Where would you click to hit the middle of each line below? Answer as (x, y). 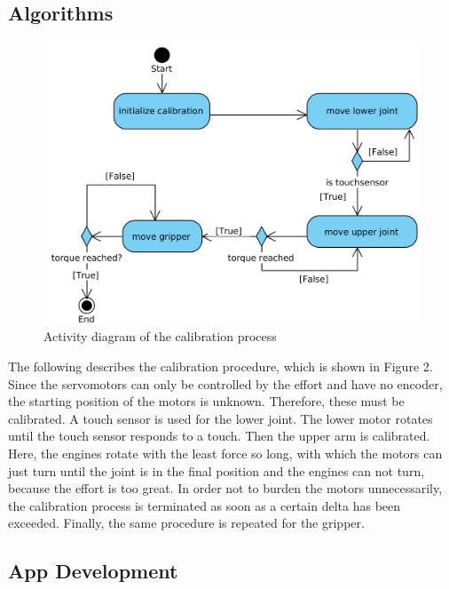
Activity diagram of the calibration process (160, 336)
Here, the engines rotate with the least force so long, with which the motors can (225, 453)
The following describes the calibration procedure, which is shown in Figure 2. (221, 366)
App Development (93, 571)
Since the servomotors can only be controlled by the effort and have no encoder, (225, 383)
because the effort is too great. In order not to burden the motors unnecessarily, (225, 488)
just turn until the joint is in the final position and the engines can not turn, (217, 470)
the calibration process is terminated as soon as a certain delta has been (205, 505)
